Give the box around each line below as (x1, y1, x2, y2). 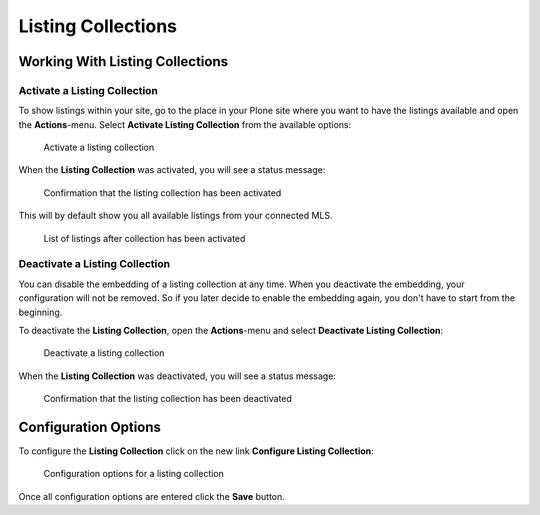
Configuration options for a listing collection (43, 468, 225, 480)
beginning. (18, 306, 63, 318)
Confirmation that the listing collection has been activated (43, 186, 282, 199)
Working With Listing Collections (18, 53, 229, 70)
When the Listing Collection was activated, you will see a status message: (18, 164, 326, 176)
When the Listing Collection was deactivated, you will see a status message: (18, 370, 337, 382)
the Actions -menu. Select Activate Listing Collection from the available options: (18, 118, 352, 130)
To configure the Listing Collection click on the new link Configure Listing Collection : (18, 445, 374, 457)
